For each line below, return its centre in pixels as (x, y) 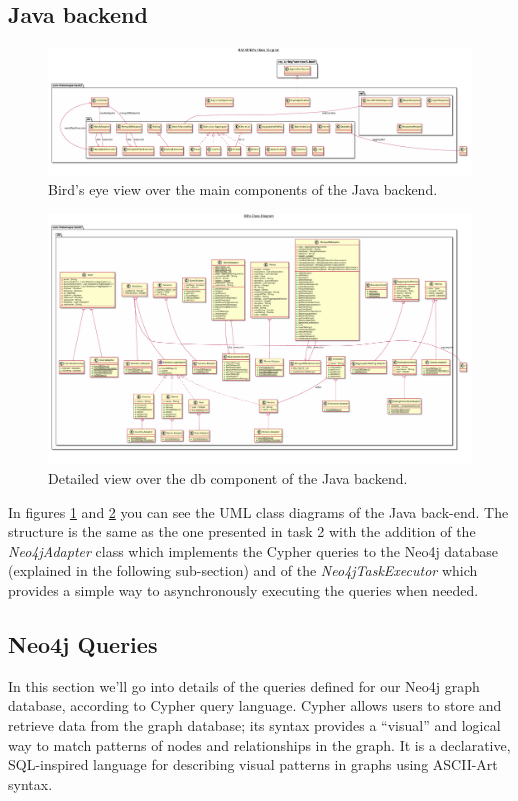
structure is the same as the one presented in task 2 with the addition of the (242, 531)
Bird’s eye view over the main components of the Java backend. (243, 189)
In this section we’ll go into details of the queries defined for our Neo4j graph (244, 685)
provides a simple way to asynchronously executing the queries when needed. (243, 589)
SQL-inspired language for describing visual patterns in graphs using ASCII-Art (253, 764)
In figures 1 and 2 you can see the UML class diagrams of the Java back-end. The (258, 511)
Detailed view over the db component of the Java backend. (228, 477)
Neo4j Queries (83, 643)
